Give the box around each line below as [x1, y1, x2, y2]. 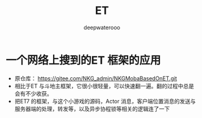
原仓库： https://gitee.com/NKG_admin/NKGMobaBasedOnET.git [14, 74, 178, 82]
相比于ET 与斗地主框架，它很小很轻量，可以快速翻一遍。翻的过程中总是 [14, 82, 195, 89]
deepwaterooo [84, 24, 120, 31]
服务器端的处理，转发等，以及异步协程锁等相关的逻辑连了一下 [14, 105, 170, 113]
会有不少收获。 [14, 89, 52, 97]
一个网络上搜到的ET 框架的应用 [5, 53, 161, 67]
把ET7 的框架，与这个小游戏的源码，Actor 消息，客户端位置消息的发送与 [14, 97, 196, 105]
